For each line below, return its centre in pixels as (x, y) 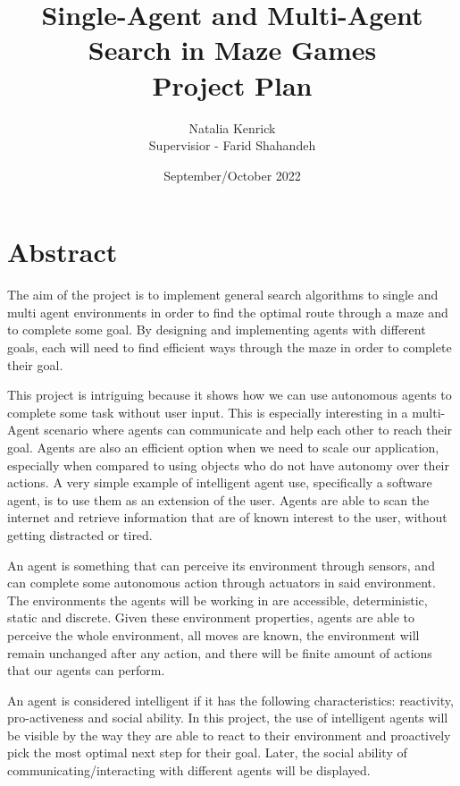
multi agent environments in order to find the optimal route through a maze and (228, 312)
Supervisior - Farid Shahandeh (232, 145)
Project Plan (232, 85)
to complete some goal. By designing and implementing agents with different (217, 330)
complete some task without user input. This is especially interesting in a (208, 412)
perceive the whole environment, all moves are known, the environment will (213, 634)
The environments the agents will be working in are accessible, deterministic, (217, 600)
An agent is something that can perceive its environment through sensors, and (221, 565)
